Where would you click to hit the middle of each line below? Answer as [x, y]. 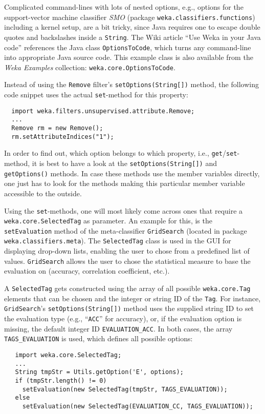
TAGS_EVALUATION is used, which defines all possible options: [98, 338]
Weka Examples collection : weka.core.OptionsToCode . [90, 67]
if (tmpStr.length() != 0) [61, 380]
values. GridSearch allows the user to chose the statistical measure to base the [127, 261]
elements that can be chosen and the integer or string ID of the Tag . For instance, [132, 298]
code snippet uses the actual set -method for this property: [96, 95]
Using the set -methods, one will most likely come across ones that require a [124, 210]
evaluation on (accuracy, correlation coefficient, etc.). [87, 271]
